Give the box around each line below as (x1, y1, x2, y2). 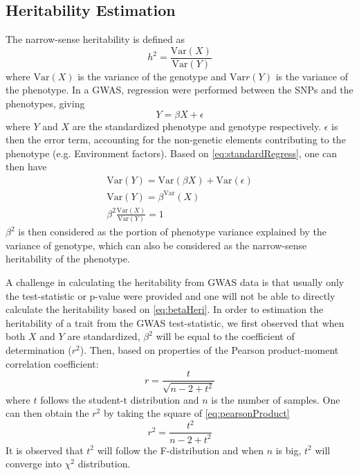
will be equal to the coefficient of (156, 329, 295, 343)
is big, (275, 442, 302, 457)
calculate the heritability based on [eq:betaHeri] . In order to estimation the (6, 302, 324, 316)
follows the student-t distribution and (40, 392, 199, 406)
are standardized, (67, 329, 140, 343)
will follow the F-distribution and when (97, 442, 264, 457)
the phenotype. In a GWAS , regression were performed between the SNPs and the (6, 82, 353, 97)
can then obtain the (6, 406, 89, 420)
